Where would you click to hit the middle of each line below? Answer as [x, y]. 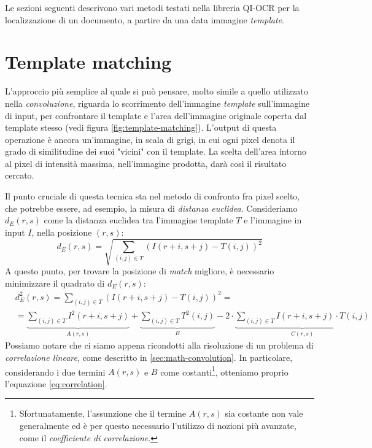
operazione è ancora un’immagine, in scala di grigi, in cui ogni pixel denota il [150, 139]
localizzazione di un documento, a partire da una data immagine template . [145, 19]
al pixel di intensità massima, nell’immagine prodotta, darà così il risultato [146, 163]
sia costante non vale [264, 413]
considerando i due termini [55, 372]
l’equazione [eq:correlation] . [56, 383]
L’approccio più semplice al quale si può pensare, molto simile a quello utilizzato [157, 91]
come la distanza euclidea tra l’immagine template [138, 220]
